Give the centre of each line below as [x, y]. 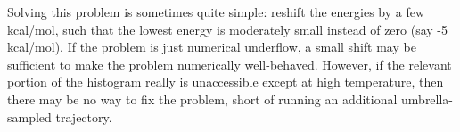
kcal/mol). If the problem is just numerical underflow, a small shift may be [212, 47]
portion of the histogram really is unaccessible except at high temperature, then [226, 82]
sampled [29, 116]
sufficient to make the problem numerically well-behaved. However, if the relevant [230, 64]
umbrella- [427, 99]
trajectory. [84, 116]
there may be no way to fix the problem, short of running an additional [202, 99]
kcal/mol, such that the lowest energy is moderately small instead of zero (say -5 [228, 29]
